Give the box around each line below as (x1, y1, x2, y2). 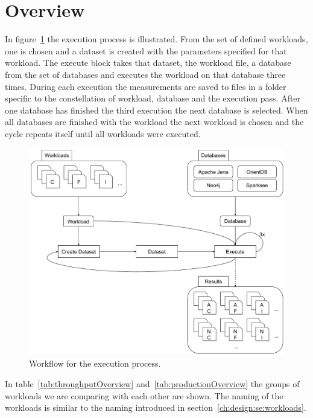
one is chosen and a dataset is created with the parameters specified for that (5, 44, 287, 57)
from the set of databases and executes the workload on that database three (5, 68, 286, 80)
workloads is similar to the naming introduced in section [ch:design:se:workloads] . (5, 401, 306, 414)
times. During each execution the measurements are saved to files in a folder (5, 80, 286, 92)
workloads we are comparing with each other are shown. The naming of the (5, 389, 283, 402)
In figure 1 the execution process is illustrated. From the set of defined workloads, (5, 33, 308, 45)
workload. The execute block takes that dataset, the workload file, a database (5, 56, 291, 69)
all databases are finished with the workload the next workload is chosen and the (5, 115, 304, 128)
